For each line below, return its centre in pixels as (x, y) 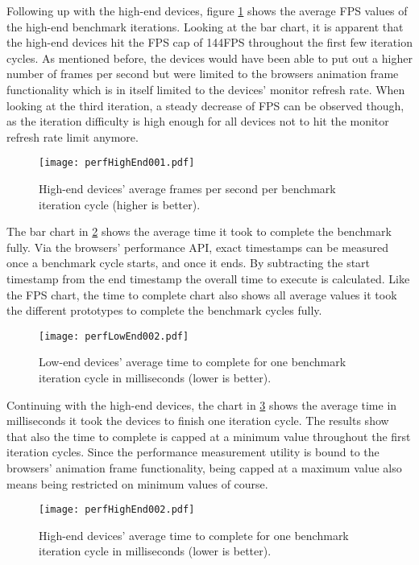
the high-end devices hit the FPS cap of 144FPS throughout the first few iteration (209, 42)
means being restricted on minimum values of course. (137, 483)
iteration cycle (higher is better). (120, 204)
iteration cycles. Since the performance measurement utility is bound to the (193, 452)
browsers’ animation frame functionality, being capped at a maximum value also (204, 467)
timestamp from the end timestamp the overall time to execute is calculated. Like (208, 278)
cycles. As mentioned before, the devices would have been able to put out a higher (209, 58)
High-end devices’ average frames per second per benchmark (187, 188)
